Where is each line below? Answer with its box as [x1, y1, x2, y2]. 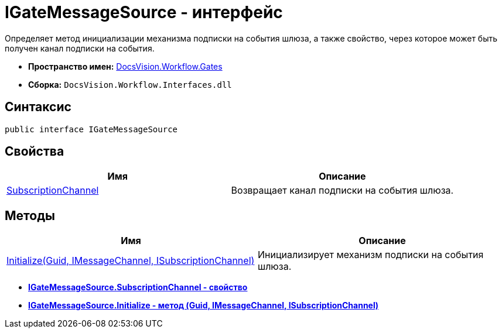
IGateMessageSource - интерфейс [5, 2, 283, 22]
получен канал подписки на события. [5, 43, 155, 53]
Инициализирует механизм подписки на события [258, 249, 484, 261]
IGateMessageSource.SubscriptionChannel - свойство [28, 282, 248, 293]
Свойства [5, 144, 64, 159]
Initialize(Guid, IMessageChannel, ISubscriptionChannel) [6, 255, 255, 267]
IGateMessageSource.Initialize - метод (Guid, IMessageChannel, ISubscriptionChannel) [28, 300, 379, 311]
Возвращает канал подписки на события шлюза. [231, 184, 454, 197]
